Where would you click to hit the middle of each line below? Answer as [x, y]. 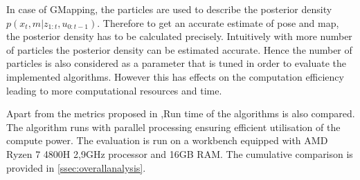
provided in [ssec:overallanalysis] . [76, 167]
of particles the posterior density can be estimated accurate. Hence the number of [179, 49]
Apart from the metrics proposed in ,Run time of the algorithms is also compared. [181, 113]
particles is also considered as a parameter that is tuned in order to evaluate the [177, 63]
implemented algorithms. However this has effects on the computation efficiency [175, 76]
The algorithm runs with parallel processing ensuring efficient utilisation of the [173, 127]
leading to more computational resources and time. [114, 90]
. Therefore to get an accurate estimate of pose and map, [218, 22]
